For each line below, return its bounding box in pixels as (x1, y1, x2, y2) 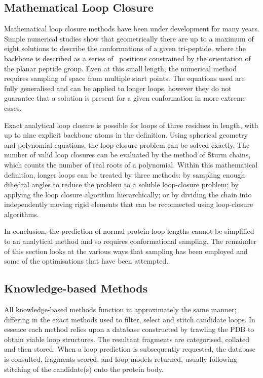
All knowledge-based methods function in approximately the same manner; (4, 304, 237, 315)
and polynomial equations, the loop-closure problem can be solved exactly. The (4, 139, 250, 150)
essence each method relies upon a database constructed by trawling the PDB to (4, 324, 254, 334)
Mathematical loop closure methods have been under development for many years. (4, 23, 259, 34)
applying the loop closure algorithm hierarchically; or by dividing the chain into (4, 189, 252, 199)
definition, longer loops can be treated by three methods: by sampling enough (4, 169, 245, 180)
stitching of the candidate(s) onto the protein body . (4, 363, 164, 374)
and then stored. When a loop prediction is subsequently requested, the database (4, 344, 256, 354)
